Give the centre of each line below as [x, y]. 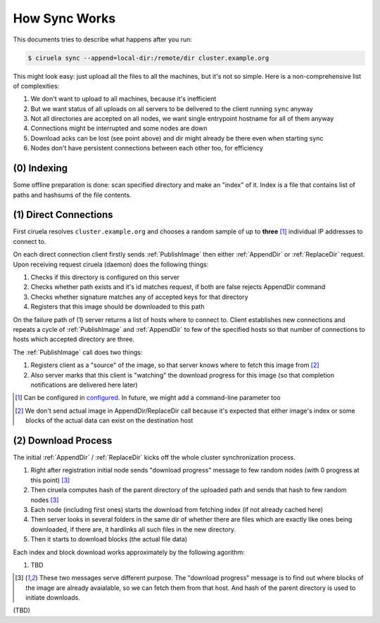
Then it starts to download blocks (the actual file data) [109, 539]
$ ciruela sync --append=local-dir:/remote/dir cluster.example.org [148, 58]
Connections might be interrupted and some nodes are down [119, 128]
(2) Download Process [63, 441]
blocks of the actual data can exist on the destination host [109, 420]
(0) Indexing [40, 168]
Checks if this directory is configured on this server [105, 277]
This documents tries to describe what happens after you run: [103, 39]
